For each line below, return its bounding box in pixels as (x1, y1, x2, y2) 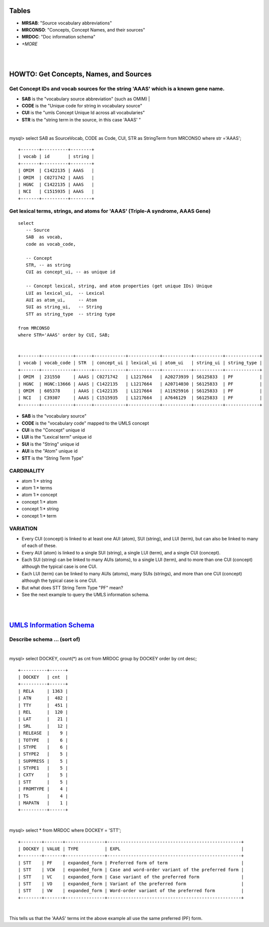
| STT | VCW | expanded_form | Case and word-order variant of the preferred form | (18, 867, 244, 873)
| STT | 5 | (18, 779, 68, 785)
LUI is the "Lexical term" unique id (21, 434, 92, 440)
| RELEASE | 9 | (18, 730, 68, 736)
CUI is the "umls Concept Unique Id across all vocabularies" (21, 110, 145, 116)
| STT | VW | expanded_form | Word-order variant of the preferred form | (18, 888, 244, 894)
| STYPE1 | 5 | (18, 765, 68, 771)
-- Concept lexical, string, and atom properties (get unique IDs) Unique (25, 283, 213, 289)
